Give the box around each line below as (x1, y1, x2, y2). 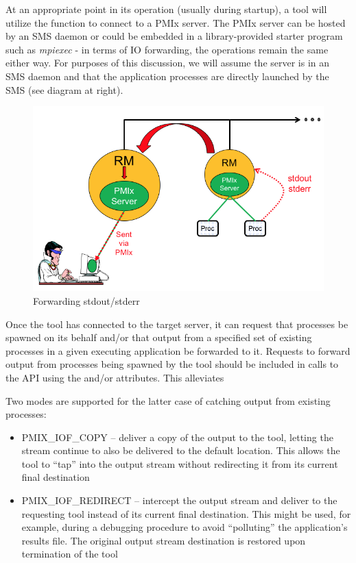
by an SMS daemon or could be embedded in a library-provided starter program (5, 29, 343, 43)
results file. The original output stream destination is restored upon (21, 533, 306, 547)
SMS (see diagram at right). (5, 82, 123, 97)
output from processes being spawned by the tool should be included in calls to (5, 357, 339, 371)
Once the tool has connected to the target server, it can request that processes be (5, 316, 348, 331)
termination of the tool (21, 547, 118, 561)
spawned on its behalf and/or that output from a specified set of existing (5, 330, 312, 345)
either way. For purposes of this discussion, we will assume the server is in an (5, 55, 330, 70)
